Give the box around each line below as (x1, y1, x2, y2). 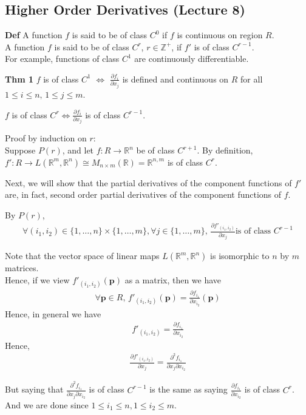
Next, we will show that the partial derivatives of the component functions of (5, 176, 292, 189)
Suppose (5, 144, 36, 157)
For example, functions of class (5, 52, 120, 65)
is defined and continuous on (122, 72, 229, 85)
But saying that (5, 383, 64, 396)
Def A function (5, 29, 63, 41)
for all (240, 72, 263, 85)
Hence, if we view (5, 273, 70, 286)
